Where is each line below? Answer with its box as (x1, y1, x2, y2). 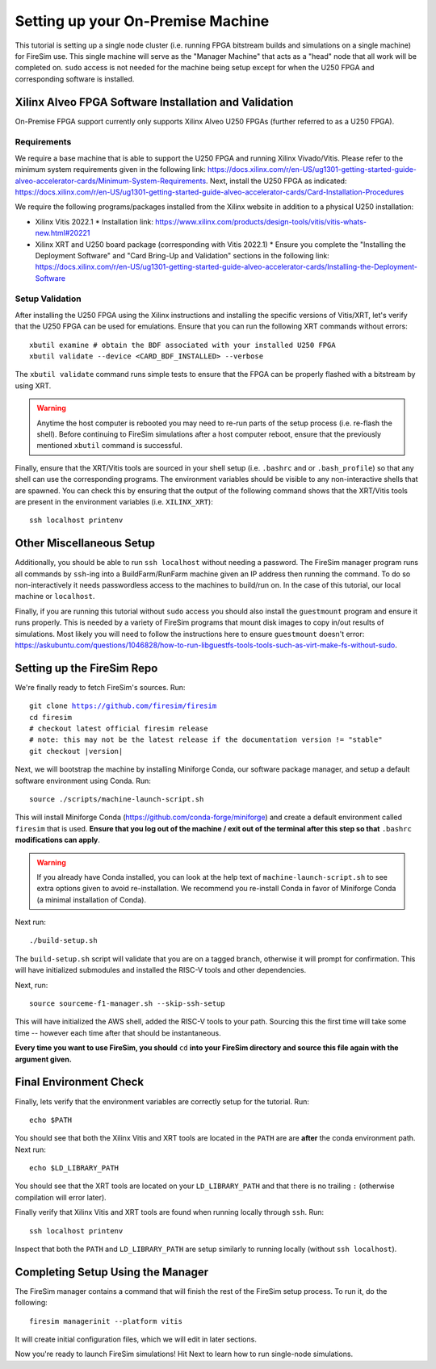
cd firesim (29, 713, 73, 722)
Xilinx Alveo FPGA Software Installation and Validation (15, 95, 294, 109)
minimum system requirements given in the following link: (15, 165, 206, 174)
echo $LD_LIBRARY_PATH (29, 1163, 119, 1173)
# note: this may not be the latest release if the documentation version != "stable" (29, 735, 383, 744)
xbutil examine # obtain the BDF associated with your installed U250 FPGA (29, 340, 336, 350)
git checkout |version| (29, 747, 124, 756)
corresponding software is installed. (15, 73, 135, 84)
